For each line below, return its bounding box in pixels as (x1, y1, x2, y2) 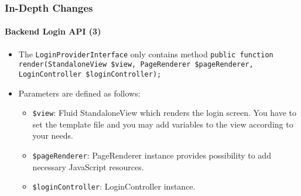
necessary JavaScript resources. (32, 160, 144, 173)
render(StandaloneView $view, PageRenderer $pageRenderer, (18, 60, 254, 69)
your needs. (32, 129, 73, 142)
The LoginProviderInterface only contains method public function (18, 47, 273, 60)
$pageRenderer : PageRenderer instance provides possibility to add (32, 149, 271, 161)
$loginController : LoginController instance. (32, 180, 196, 192)
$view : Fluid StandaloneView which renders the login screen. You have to (32, 106, 297, 119)
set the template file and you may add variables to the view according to (32, 118, 293, 130)
